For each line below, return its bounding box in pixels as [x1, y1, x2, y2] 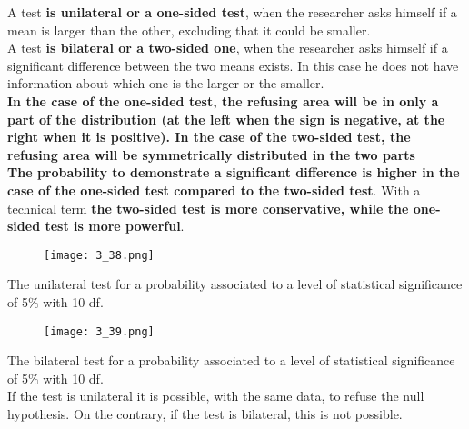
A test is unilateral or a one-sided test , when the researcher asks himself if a [7, 3, 457, 21]
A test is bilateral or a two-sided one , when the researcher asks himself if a [7, 38, 448, 57]
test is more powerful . [45, 216, 185, 235]
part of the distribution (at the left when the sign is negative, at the [7, 109, 445, 128]
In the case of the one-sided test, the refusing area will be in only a [7, 91, 439, 110]
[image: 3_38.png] [44, 248, 155, 262]
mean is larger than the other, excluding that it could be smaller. [7, 20, 371, 39]
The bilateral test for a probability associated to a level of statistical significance [7, 351, 455, 370]
